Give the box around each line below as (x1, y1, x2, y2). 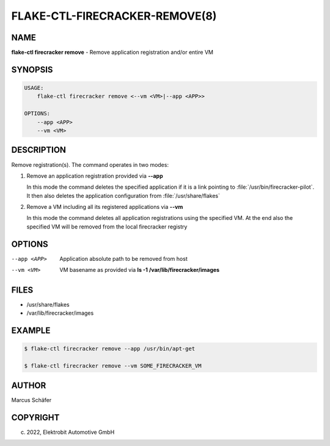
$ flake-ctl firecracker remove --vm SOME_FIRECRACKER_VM (24, 362, 202, 370)
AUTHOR (11, 380, 46, 390)
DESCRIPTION (11, 145, 67, 155)
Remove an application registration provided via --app (26, 172, 163, 180)
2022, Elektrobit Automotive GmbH (26, 428, 115, 436)
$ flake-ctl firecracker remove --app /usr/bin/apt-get (24, 345, 196, 353)
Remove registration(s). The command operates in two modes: (11, 161, 169, 168)
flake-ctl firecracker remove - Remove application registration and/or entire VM (11, 49, 214, 56)
